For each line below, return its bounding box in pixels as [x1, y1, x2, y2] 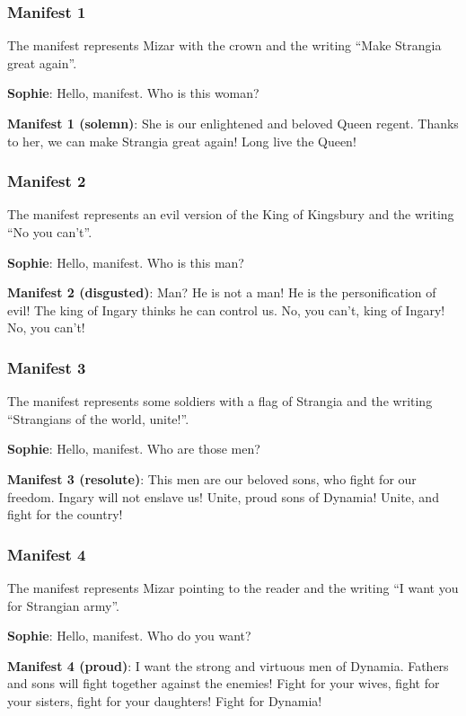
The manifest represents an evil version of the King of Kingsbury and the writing [7, 205, 454, 224]
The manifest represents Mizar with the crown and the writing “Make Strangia [7, 36, 442, 55]
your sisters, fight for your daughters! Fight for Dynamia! [7, 691, 322, 710]
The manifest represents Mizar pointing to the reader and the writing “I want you [7, 578, 459, 597]
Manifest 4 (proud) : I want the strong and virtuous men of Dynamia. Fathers [7, 656, 449, 675]
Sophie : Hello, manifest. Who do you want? [7, 626, 251, 645]
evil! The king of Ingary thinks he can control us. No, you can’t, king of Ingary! [7, 300, 445, 319]
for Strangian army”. [7, 596, 119, 614]
